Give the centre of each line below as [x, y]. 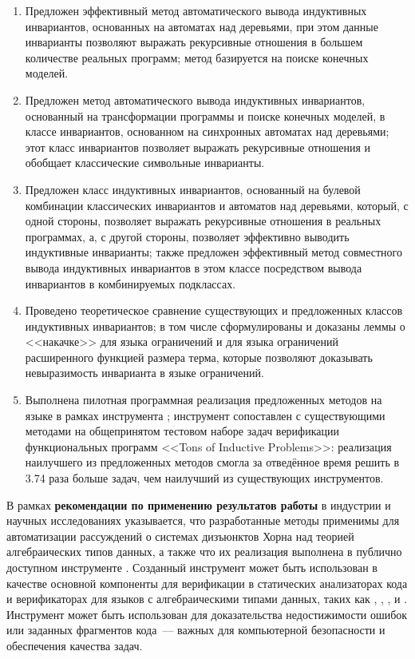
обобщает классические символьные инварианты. [145, 163]
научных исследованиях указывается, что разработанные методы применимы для [203, 520]
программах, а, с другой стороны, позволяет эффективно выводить [187, 236]
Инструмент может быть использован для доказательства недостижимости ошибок [207, 614]
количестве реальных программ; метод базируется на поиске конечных [197, 57]
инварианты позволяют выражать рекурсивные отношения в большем [194, 42]
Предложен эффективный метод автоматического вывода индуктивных [196, 10]
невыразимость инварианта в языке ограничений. [144, 373]
